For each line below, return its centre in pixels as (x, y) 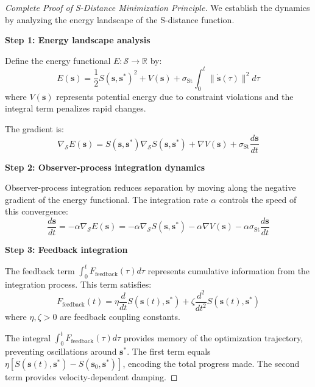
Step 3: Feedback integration (66, 249)
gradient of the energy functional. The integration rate (107, 199)
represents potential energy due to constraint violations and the (175, 96)
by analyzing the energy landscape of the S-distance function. (120, 19)
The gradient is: (34, 128)
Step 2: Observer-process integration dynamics (105, 167)
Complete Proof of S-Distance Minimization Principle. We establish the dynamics (157, 7)
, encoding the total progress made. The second (211, 363)
